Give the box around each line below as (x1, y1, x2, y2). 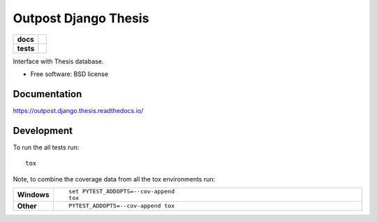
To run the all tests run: (13, 143, 80, 151)
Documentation (13, 88, 82, 100)
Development (13, 124, 73, 136)
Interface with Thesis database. (13, 57, 104, 66)
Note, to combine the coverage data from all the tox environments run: (13, 175, 216, 183)
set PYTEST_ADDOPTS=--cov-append (68, 187, 175, 195)
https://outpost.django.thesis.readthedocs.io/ (13, 106, 144, 114)
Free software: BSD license (30, 70, 108, 78)
